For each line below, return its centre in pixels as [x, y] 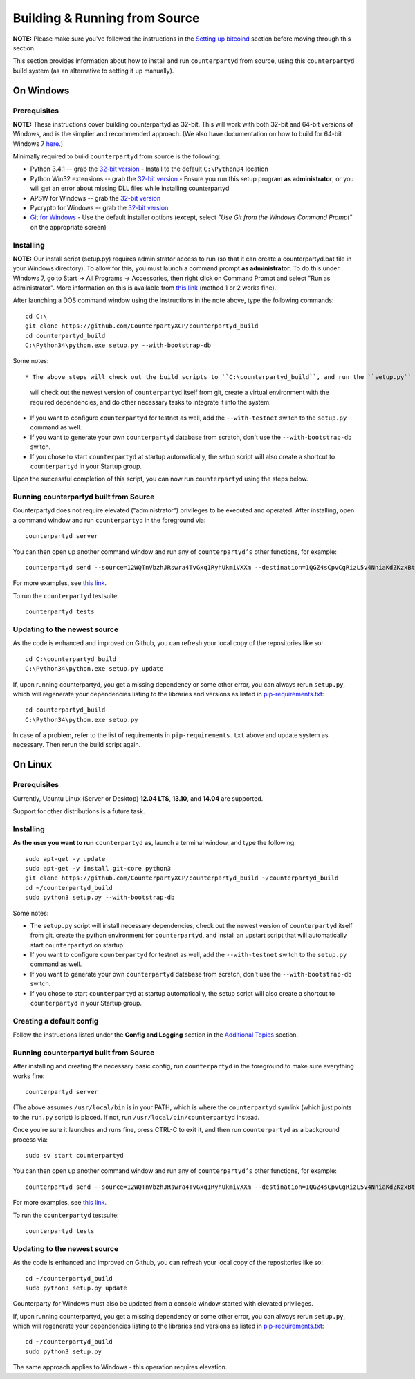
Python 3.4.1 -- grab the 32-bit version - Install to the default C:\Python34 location [149, 169]
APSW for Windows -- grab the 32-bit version [95, 198]
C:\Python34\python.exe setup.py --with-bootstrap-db [118, 345]
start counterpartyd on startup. [77, 945]
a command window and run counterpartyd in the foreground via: [109, 520]
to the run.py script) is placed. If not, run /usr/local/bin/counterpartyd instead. [136, 1117]
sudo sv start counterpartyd [74, 1156]
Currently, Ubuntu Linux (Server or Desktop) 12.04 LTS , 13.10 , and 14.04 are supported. [138, 798]
